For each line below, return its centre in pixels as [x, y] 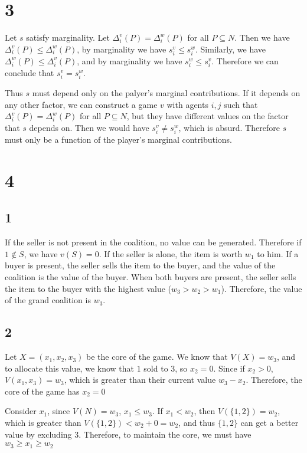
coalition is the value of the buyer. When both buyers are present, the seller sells [151, 277]
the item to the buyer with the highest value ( [88, 288]
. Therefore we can [245, 60]
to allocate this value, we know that [70, 368]
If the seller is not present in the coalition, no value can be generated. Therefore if [153, 242]
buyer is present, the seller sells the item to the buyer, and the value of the [140, 265]
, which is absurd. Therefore [229, 127]
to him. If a [278, 253]
